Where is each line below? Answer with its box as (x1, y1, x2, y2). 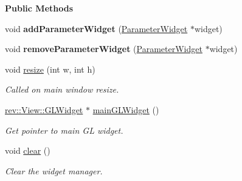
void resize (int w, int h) (5, 62, 95, 75)
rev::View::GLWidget (5, 103, 83, 116)
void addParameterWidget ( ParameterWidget (5, 22, 188, 35)
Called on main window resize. (5, 83, 119, 96)
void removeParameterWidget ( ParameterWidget (5, 42, 202, 55)
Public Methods (5, 2, 74, 14)
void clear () (5, 144, 50, 157)
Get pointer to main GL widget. (5, 123, 123, 136)
